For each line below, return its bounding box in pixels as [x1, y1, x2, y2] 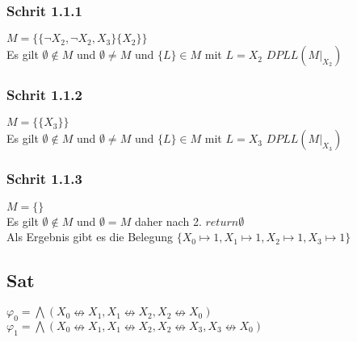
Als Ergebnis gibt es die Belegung [6, 228, 173, 245]
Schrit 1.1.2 [6, 85, 82, 105]
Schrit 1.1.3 [6, 169, 82, 189]
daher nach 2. [134, 212, 202, 229]
